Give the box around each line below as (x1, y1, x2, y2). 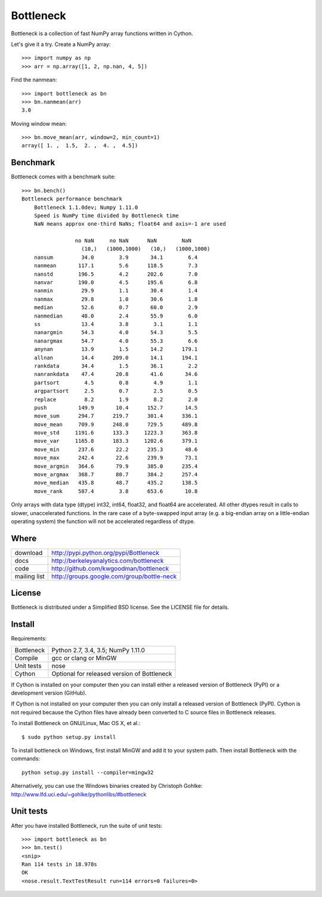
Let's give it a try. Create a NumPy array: (11, 41, 111, 48)
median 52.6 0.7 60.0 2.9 (33, 304, 198, 311)
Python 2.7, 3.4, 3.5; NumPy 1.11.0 (51, 646, 145, 654)
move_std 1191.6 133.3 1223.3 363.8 (33, 430, 198, 436)
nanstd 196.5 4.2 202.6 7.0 (33, 270, 198, 278)
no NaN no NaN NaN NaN (75, 238, 192, 244)
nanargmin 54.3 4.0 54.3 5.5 (33, 329, 198, 336)
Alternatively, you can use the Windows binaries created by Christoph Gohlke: (11, 782, 203, 790)
